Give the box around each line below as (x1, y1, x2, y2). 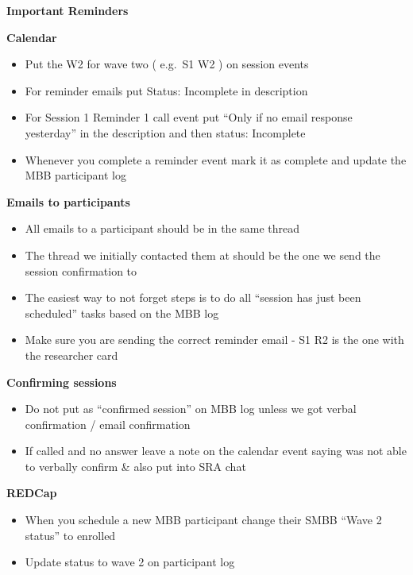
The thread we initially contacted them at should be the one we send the (25, 246, 380, 263)
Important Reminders (6, 2, 129, 18)
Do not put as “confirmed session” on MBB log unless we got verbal (25, 400, 357, 417)
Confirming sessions (6, 373, 117, 390)
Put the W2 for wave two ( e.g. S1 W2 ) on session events (25, 56, 309, 72)
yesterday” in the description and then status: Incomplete (25, 124, 306, 141)
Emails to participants (6, 193, 130, 210)
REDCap (6, 484, 57, 501)
